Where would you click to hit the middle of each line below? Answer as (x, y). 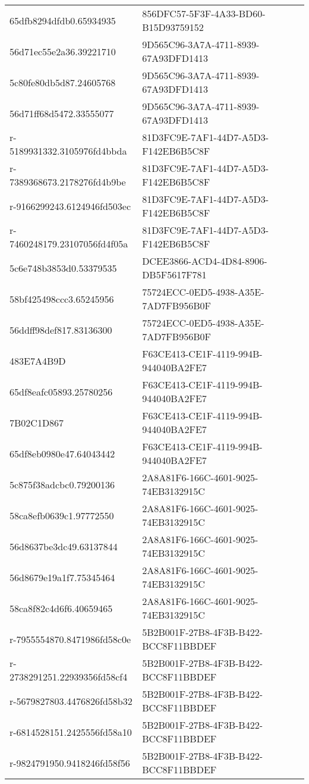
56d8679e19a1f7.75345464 (62, 577)
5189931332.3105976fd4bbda (68, 151)
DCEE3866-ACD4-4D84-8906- (205, 261)
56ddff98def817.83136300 (61, 330)
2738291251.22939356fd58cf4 (69, 677)
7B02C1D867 (37, 422)
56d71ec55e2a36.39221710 (63, 51)
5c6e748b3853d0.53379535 (63, 268)
